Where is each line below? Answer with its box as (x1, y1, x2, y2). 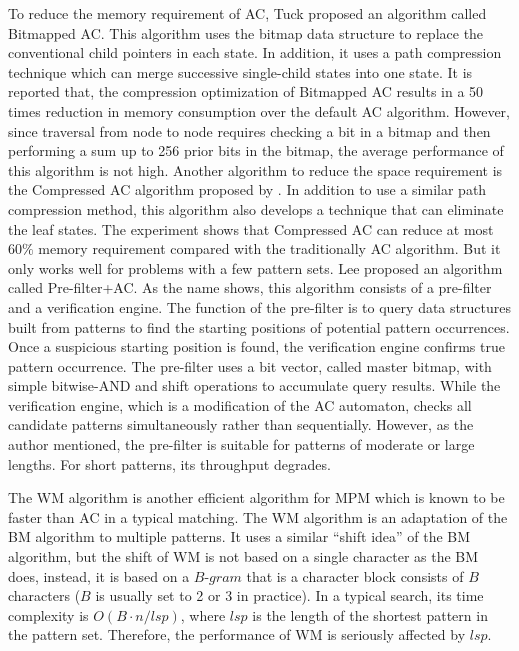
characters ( (8, 585, 81, 606)
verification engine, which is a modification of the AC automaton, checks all (8, 394, 472, 415)
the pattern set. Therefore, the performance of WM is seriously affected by (8, 624, 466, 645)
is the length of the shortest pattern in (252, 604, 488, 625)
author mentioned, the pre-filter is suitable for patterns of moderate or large (8, 434, 475, 455)
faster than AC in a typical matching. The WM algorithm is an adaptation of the (8, 506, 508, 527)
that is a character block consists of (246, 565, 464, 586)
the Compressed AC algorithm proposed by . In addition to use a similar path (8, 179, 487, 200)
